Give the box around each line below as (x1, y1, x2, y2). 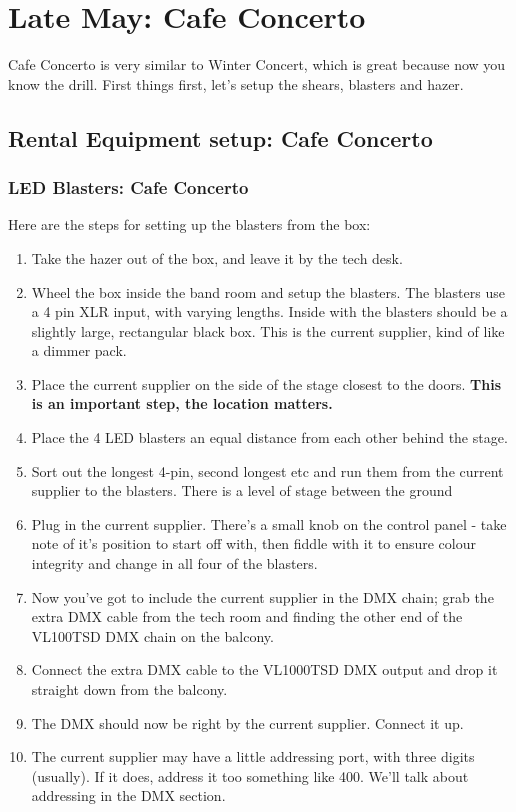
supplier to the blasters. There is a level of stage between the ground (31, 480, 453, 501)
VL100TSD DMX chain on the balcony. (31, 625, 274, 646)
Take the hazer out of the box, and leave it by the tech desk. (31, 247, 403, 268)
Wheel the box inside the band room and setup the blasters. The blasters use (31, 281, 505, 302)
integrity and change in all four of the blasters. (31, 553, 318, 574)
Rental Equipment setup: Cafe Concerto (8, 122, 433, 153)
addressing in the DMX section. (31, 785, 226, 806)
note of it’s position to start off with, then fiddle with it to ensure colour (31, 533, 476, 554)
